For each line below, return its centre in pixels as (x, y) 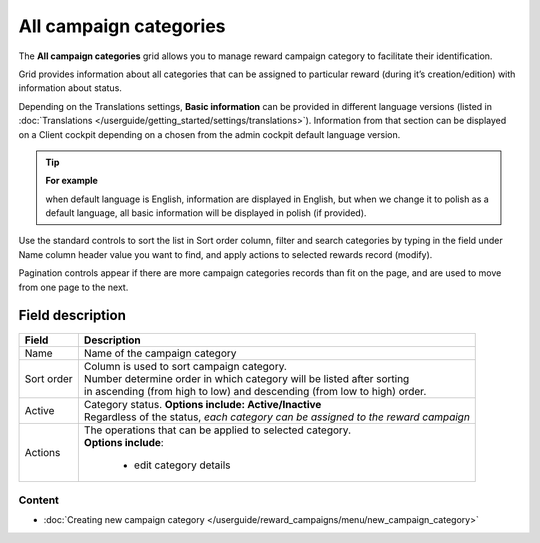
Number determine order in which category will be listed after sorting (246, 378)
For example (72, 181)
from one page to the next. (73, 287)
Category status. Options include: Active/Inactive (202, 404)
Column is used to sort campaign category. (185, 366)
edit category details (182, 465)
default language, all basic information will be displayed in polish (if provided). (206, 213)
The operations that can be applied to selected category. (217, 430)
